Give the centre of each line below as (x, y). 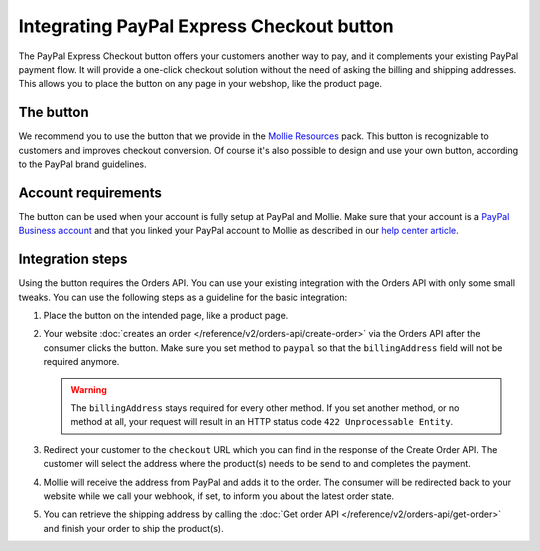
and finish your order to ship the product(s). (133, 528)
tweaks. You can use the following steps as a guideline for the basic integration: (183, 297)
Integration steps (73, 259)
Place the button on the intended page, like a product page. (166, 315)
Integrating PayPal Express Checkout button (206, 26)
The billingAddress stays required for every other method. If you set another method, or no (265, 407)
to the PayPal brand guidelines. (82, 164)
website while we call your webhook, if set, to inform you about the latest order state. (219, 496)
